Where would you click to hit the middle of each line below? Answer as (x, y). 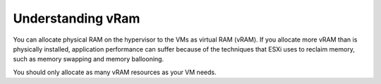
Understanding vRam (77, 18)
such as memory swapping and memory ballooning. (89, 59)
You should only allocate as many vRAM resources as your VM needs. (115, 72)
